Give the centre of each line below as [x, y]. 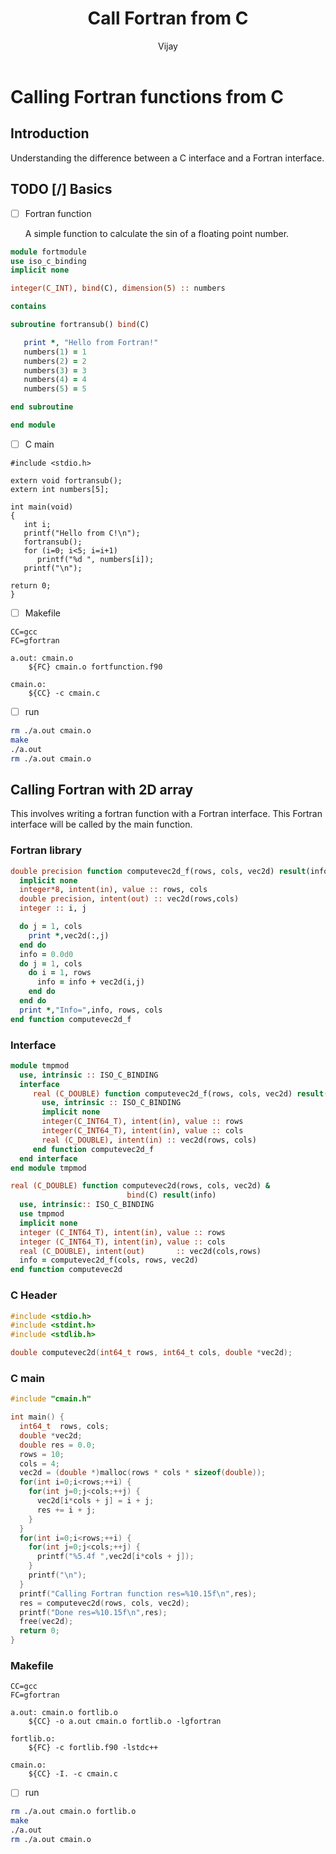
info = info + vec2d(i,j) [90, 982]
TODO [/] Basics [61, 189]
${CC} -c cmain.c [64, 693]
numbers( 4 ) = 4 [55, 380]
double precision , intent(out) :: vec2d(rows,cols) [129, 899]
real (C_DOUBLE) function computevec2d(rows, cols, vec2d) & [140, 1186]
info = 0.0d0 [46, 954]
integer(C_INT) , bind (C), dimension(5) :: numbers [118, 288]
